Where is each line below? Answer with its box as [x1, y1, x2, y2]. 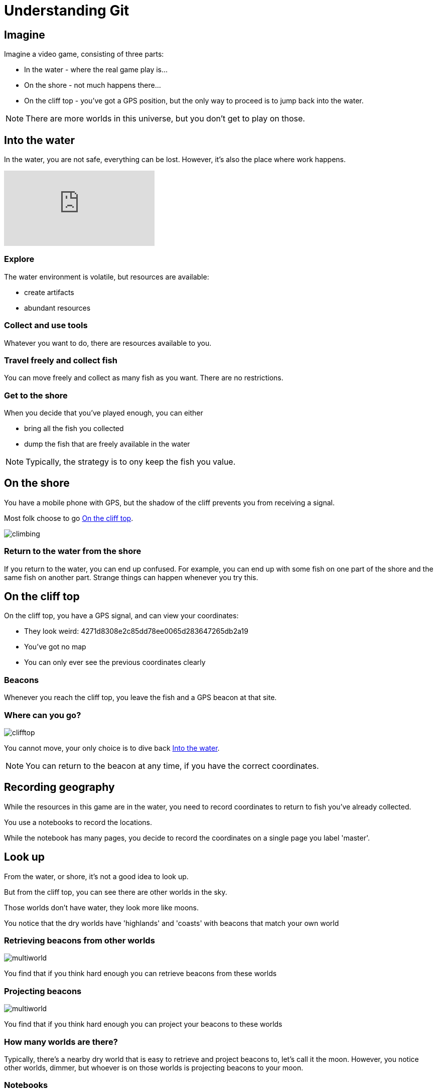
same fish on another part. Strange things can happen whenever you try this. [4, 573, 258, 582]
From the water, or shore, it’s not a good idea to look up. [4, 872, 189, 881]
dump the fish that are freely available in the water [24, 440, 190, 449]
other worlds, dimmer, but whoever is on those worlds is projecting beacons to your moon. [4, 1063, 304, 1072]
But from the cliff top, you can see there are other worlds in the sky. [4, 887, 227, 896]
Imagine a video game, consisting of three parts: [4, 50, 164, 59]
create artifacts [24, 288, 74, 297]
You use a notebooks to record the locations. [4, 817, 152, 827]
